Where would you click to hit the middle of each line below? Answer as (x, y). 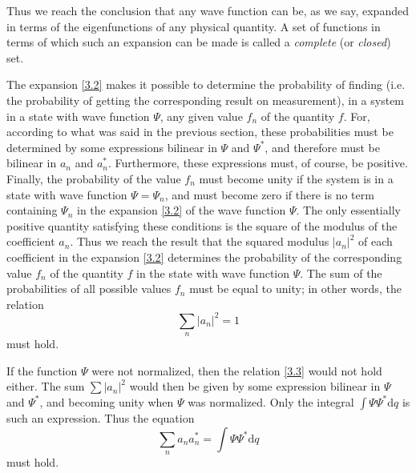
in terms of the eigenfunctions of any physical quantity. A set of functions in (194, 26)
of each (376, 241)
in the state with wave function (213, 273)
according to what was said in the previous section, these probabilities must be (200, 132)
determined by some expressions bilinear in (112, 147)
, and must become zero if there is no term (269, 194)
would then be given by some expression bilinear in (255, 386)
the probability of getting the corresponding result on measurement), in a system (206, 100)
